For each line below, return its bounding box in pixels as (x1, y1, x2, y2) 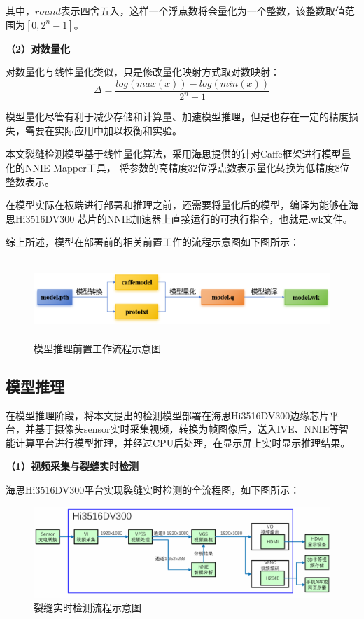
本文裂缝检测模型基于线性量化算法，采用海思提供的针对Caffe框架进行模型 (6, 146, 342, 161)
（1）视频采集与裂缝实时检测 (6, 459, 139, 473)
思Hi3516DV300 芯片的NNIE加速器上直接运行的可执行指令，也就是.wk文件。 (6, 211, 353, 225)
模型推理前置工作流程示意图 (34, 340, 161, 355)
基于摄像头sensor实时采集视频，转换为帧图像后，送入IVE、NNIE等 (34, 422, 339, 436)
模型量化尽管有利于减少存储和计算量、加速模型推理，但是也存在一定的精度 (6, 109, 349, 124)
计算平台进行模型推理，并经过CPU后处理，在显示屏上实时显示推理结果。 (15, 435, 351, 450)
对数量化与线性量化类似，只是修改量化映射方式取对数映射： (6, 64, 280, 79)
